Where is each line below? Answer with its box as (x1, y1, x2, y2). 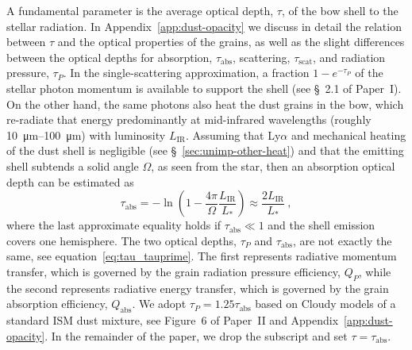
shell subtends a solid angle (6, 157, 139, 174)
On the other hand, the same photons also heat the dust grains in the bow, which (6, 95, 404, 112)
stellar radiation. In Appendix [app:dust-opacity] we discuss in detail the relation (6, 17, 402, 34)
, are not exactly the (292, 232, 392, 248)
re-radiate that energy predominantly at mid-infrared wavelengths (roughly (6, 111, 372, 128)
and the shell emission (268, 217, 375, 233)
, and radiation (313, 48, 386, 65)
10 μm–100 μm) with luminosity (6, 126, 166, 143)
